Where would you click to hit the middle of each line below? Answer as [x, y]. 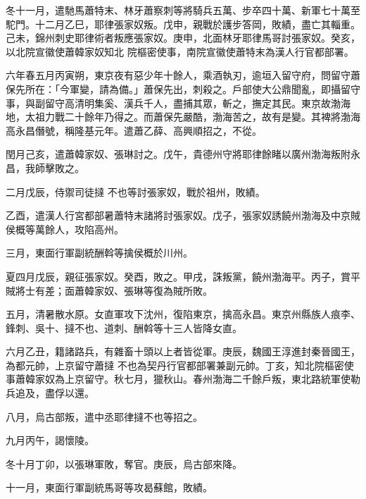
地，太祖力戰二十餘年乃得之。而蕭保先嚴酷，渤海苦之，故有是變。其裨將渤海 [183, 117]
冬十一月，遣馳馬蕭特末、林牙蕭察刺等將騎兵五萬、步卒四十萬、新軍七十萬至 [183, 10]
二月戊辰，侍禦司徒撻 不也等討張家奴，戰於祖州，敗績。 [135, 191]
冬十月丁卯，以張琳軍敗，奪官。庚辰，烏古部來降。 [124, 463]
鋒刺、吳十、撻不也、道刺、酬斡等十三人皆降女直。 [124, 327]
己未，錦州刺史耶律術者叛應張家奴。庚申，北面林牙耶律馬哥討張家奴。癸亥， [183, 38]
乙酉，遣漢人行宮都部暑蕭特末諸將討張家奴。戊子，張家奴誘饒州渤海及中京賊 [183, 215]
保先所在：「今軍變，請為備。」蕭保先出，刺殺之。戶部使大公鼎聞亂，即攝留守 [183, 88]
